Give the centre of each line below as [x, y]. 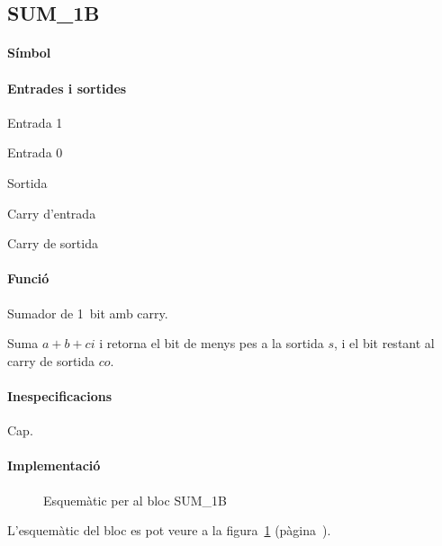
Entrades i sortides [67, 88]
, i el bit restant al [384, 343]
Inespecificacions [60, 395]
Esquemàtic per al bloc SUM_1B [135, 500]
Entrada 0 [35, 152]
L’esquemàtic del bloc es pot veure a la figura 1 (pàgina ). [169, 530]
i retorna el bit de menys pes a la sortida [212, 343]
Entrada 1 [35, 122]
